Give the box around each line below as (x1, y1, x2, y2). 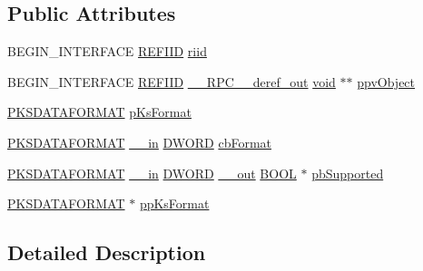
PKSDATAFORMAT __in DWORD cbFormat (7, 132, 272, 151)
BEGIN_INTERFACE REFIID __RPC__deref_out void (7, 72, 336, 91)
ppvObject (357, 72, 416, 91)
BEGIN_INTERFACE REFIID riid (7, 42, 207, 61)
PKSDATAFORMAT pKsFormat (7, 102, 192, 121)
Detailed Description (7, 238, 206, 266)
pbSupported (311, 163, 384, 182)
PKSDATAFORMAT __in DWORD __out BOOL (7, 163, 297, 182)
